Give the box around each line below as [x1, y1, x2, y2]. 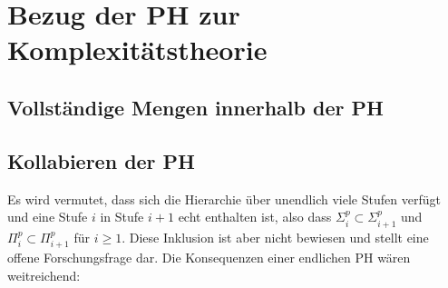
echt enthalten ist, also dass [178, 207, 332, 226]
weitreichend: [7, 265, 81, 284]
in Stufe [100, 207, 144, 226]
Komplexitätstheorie [7, 31, 268, 68]
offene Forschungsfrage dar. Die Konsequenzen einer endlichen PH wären [7, 247, 411, 266]
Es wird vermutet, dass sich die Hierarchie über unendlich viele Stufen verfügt [7, 189, 441, 208]
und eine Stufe [7, 207, 88, 226]
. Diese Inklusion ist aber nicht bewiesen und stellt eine [122, 227, 429, 246]
